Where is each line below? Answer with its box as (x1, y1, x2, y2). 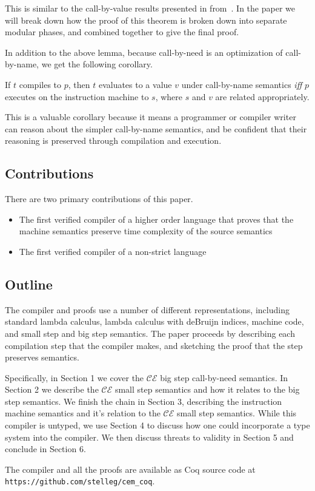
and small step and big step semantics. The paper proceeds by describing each (5, 327, 295, 339)
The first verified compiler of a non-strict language (19, 245, 207, 257)
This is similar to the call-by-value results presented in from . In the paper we (5, 2, 295, 14)
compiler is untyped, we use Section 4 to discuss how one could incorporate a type (5, 419, 310, 432)
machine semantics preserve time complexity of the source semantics (19, 225, 273, 237)
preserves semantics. (5, 351, 79, 364)
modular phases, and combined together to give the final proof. (5, 25, 239, 38)
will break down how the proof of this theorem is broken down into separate (5, 13, 287, 26)
